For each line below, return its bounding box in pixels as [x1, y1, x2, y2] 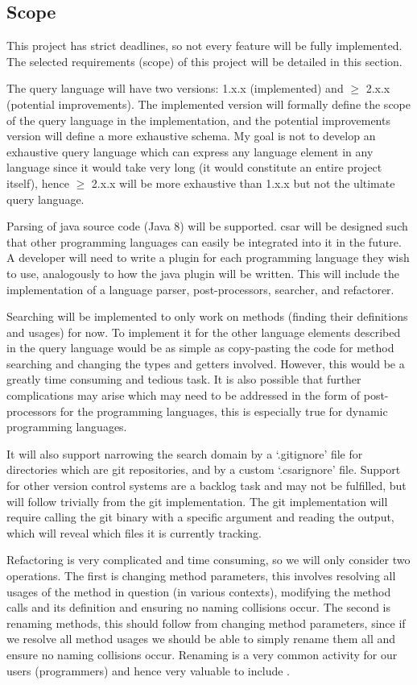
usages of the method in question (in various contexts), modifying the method [6, 583, 391, 600]
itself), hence [6, 174, 69, 191]
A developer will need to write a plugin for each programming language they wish [6, 249, 410, 266]
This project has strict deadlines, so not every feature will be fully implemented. [6, 37, 403, 54]
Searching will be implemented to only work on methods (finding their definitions [6, 308, 408, 325]
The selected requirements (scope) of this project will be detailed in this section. [6, 52, 403, 69]
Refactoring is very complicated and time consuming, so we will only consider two [6, 551, 411, 568]
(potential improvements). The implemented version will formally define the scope [6, 95, 411, 112]
